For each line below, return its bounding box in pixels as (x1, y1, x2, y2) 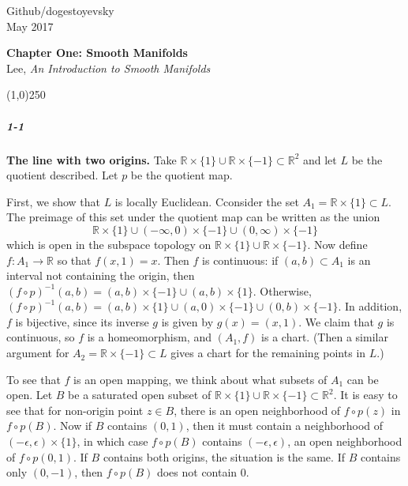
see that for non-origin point (6, 401, 144, 418)
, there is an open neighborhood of (174, 401, 341, 418)
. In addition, (338, 298, 402, 315)
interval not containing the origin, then (6, 267, 195, 284)
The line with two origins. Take (6, 151, 177, 168)
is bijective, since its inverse (15, 313, 149, 330)
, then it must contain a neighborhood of (185, 417, 384, 434)
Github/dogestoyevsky (6, 2, 114, 18)
